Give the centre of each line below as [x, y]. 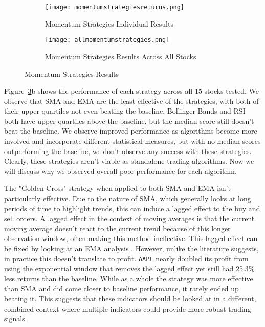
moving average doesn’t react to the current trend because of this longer [117, 228]
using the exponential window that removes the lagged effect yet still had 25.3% [129, 268]
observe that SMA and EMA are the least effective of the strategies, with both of [131, 101]
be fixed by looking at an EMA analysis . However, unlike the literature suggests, [131, 248]
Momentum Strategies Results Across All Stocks [121, 56]
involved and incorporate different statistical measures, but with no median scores [132, 141]
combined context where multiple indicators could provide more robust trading [128, 308]
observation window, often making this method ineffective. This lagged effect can [131, 238]
